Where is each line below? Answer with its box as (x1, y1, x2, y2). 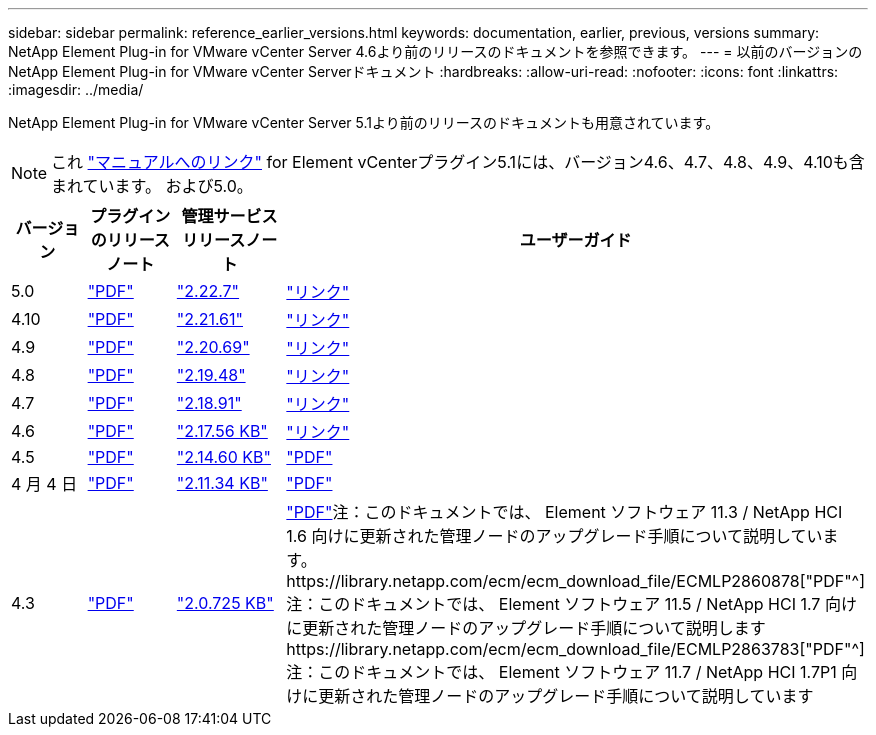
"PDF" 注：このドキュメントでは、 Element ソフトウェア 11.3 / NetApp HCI (286, 502, 843, 522)
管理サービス (181, 206, 278, 226)
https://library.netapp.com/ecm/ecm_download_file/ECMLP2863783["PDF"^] (286, 639, 865, 659)
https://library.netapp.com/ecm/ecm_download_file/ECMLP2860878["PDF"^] (286, 571, 865, 591)
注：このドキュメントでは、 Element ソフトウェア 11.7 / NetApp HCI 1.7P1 (286, 662, 837, 682)
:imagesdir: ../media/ (8, 81, 144, 98)
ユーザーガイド (519, 230, 632, 250)
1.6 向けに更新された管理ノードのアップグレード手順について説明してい (286, 526, 823, 546)
